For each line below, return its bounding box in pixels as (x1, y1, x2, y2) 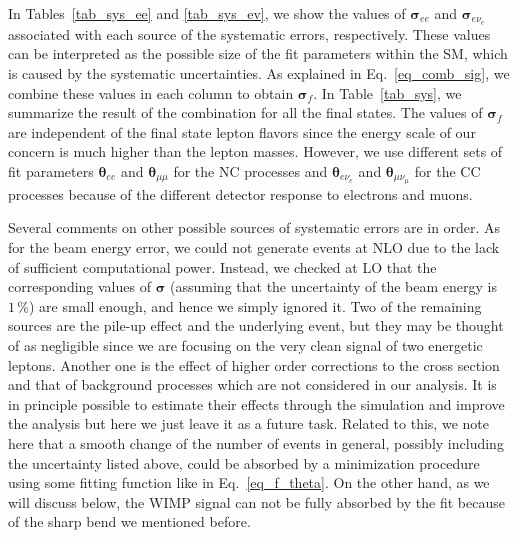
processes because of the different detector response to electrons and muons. (8, 183, 473, 204)
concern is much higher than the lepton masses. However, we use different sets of (8, 141, 503, 162)
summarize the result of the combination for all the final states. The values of (8, 102, 483, 123)
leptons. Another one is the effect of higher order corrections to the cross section (8, 354, 500, 375)
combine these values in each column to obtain (8, 82, 294, 103)
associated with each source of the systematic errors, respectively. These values (8, 23, 491, 44)
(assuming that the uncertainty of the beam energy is (170, 276, 498, 297)
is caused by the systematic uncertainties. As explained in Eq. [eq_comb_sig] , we (8, 63, 510, 84)
